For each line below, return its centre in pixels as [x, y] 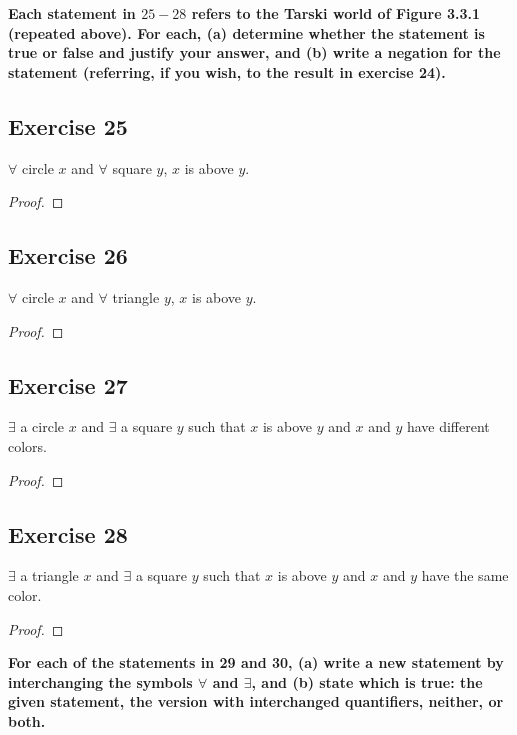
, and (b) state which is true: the [367, 681]
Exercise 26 [68, 255]
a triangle [49, 575]
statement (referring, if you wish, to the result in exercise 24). [227, 71]
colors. [28, 445]
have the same [465, 575]
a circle [42, 426]
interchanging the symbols [100, 681]
